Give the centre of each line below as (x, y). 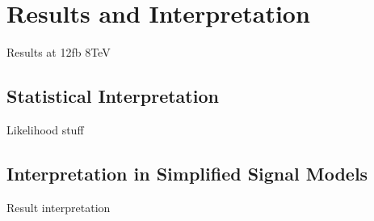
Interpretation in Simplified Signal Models (187, 173)
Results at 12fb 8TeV (59, 52)
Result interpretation (59, 207)
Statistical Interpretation (113, 96)
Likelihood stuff (45, 129)
